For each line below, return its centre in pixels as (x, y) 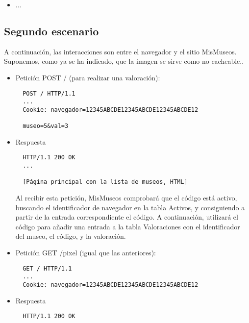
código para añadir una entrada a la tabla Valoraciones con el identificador (128, 226)
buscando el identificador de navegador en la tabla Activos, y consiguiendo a (130, 207)
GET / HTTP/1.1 (47, 268)
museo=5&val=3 (46, 126)
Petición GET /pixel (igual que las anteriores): (86, 253)
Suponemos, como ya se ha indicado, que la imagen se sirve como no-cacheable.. (124, 61)
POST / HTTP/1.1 (49, 93)
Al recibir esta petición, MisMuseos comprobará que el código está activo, (126, 198)
